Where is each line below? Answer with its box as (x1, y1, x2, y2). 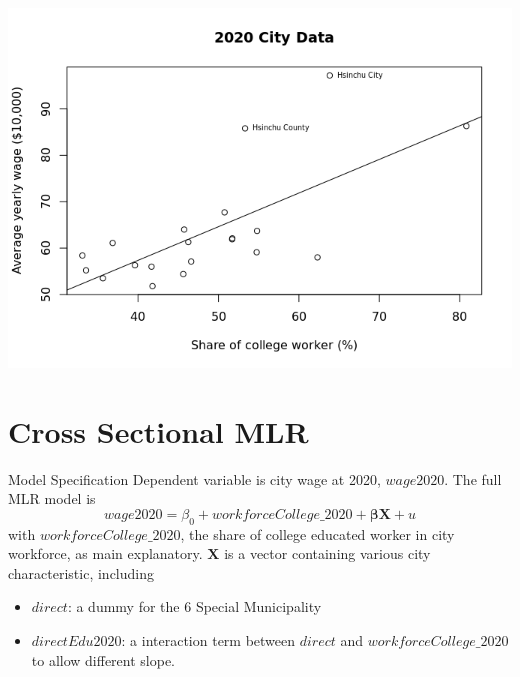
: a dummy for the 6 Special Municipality (67, 596, 322, 617)
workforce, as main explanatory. (8, 543, 203, 564)
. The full (444, 468, 502, 489)
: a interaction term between (121, 630, 296, 651)
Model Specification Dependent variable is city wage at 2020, (8, 468, 381, 489)
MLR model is (8, 488, 96, 509)
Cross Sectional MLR (8, 410, 309, 451)
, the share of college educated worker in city (180, 523, 455, 544)
